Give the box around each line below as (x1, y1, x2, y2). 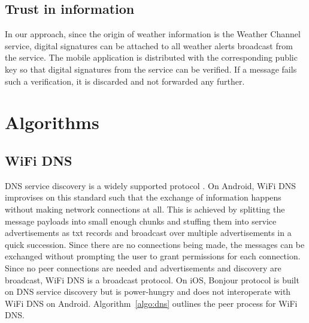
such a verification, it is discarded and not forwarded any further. (5, 74, 245, 87)
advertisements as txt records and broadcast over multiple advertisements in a (5, 226, 292, 239)
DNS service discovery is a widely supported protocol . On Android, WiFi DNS (5, 179, 296, 192)
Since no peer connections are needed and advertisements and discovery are (5, 261, 281, 274)
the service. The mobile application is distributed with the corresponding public (5, 51, 298, 64)
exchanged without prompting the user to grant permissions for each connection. (5, 250, 301, 262)
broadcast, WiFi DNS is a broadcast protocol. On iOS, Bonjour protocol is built (5, 273, 299, 286)
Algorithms (5, 110, 99, 134)
